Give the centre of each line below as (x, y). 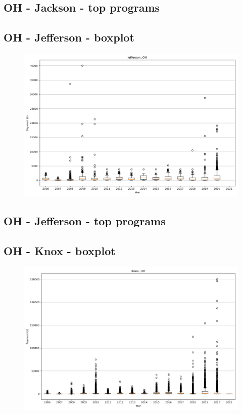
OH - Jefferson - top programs (85, 221)
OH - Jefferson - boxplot (69, 37)
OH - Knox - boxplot (60, 251)
